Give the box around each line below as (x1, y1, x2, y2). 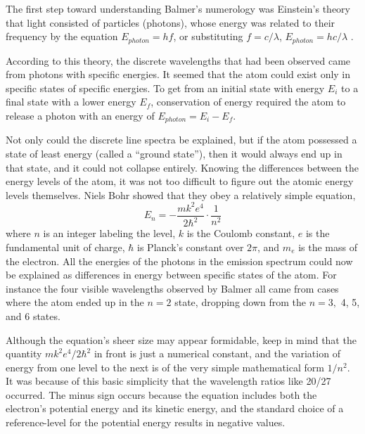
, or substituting (173, 29, 243, 44)
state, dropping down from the (174, 295, 307, 309)
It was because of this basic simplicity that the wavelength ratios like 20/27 (6, 374, 331, 388)
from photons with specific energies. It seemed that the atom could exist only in (6, 67, 351, 82)
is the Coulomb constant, (186, 226, 295, 241)
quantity (6, 346, 42, 361)
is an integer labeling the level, (43, 226, 176, 241)
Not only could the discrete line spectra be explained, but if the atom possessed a (6, 132, 357, 147)
